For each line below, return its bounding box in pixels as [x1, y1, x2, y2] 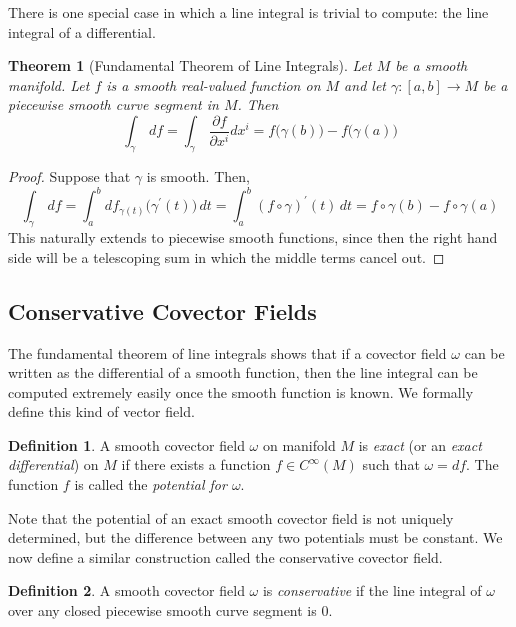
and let [344, 74, 386, 95]
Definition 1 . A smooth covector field [8, 434, 245, 455]
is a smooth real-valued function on [106, 74, 321, 95]
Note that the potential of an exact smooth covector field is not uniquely [8, 507, 454, 528]
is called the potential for [74, 474, 227, 495]
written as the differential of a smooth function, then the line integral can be [8, 362, 478, 383]
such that [362, 454, 420, 475]
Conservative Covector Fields [8, 295, 317, 326]
